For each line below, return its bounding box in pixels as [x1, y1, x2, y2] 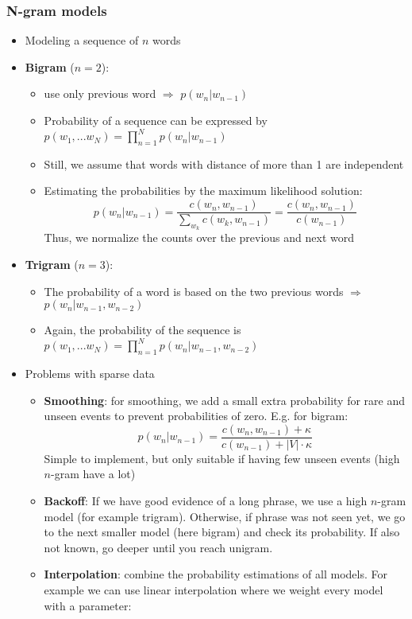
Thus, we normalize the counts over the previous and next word [44, 229, 355, 246]
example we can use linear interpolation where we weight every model [44, 582, 383, 598]
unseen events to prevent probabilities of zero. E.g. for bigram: [44, 407, 348, 424]
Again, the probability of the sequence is [44, 321, 241, 338]
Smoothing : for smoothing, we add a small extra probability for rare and [44, 391, 405, 408]
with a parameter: [44, 597, 132, 613]
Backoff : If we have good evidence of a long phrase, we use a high [44, 492, 368, 509]
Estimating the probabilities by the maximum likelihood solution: [44, 182, 363, 199]
